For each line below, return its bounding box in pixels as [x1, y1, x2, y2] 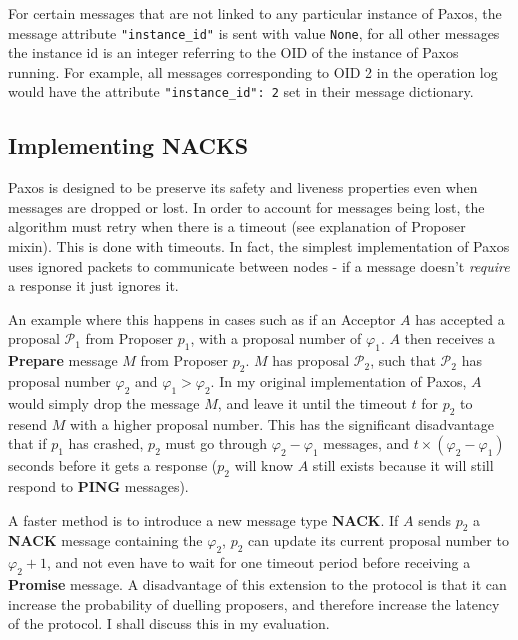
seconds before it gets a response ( [8, 455, 218, 476]
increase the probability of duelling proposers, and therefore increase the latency [8, 593, 500, 614]
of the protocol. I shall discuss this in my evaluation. [8, 613, 330, 634]
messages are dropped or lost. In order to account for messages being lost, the [8, 196, 485, 217]
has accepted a [415, 308, 505, 329]
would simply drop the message [8, 392, 200, 413]
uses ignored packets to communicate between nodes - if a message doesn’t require [8, 255, 510, 276]
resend [8, 413, 48, 434]
